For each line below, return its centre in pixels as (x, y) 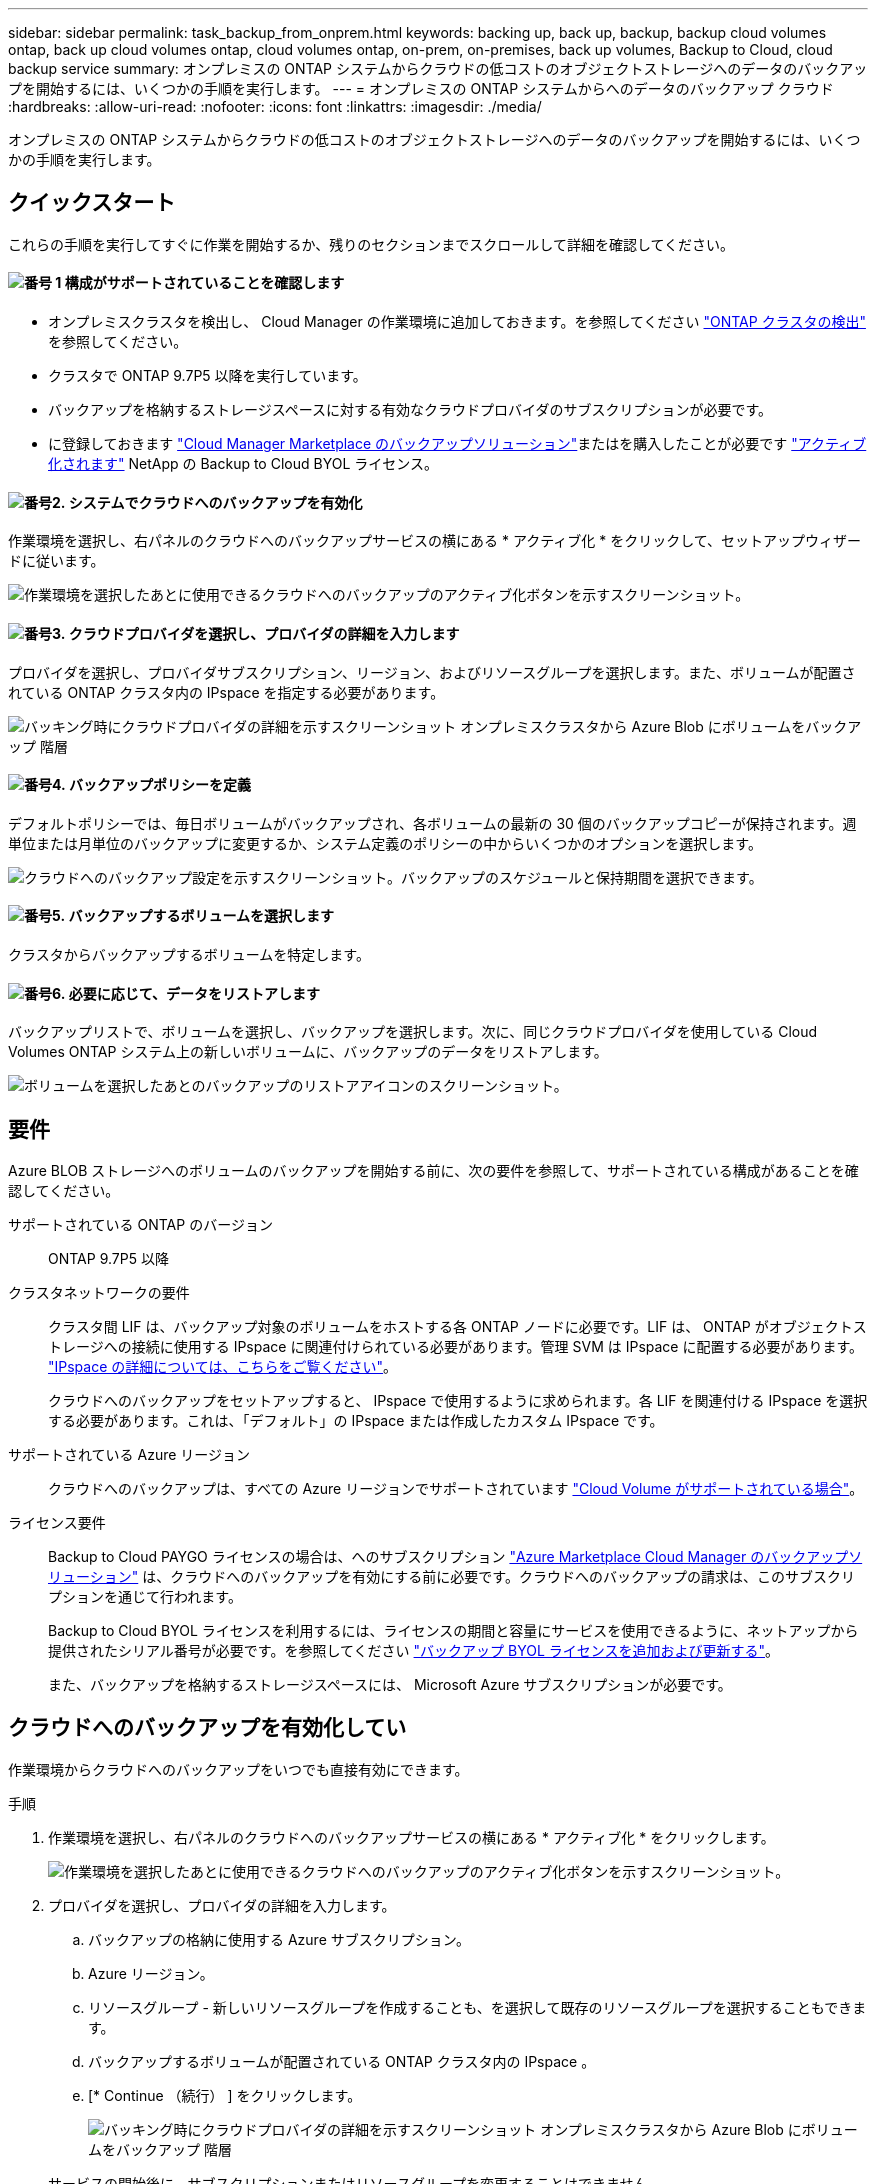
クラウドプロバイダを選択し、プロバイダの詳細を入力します (264, 633)
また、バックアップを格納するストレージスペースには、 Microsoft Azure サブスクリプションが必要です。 (390, 1684)
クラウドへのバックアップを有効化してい (207, 1728)
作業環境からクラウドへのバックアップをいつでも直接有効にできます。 (238, 1769)
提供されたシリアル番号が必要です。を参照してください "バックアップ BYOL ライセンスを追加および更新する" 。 (414, 1650)
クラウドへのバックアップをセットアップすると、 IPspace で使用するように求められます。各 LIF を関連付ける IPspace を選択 (458, 1400)
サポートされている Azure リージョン (129, 1454)
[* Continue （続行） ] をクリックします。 (225, 2095)
